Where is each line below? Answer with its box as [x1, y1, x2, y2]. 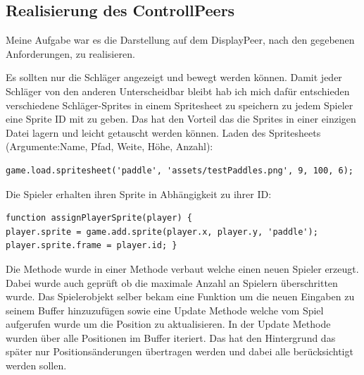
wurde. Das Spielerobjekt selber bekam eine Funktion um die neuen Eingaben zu [6, 289, 355, 304]
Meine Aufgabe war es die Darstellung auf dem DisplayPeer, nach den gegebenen [6, 32, 355, 47]
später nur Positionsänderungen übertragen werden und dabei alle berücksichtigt [6, 344, 353, 359]
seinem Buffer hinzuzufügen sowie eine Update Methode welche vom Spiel [6, 302, 324, 317]
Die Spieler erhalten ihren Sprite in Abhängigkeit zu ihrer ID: [6, 186, 272, 201]
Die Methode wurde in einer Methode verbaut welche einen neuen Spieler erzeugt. [6, 261, 359, 276]
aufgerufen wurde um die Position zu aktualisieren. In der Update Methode [6, 316, 331, 331]
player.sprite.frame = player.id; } [6, 240, 177, 251]
